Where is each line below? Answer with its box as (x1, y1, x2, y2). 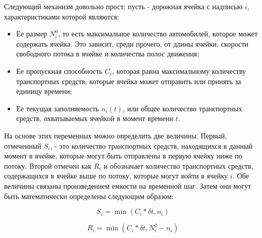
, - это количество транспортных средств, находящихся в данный (50, 140, 253, 151)
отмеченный (4, 140, 41, 151)
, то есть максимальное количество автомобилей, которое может (58, 28, 258, 39)
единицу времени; (16, 86, 72, 96)
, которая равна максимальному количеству (112, 65, 246, 76)
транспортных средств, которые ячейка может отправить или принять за (16, 75, 241, 86)
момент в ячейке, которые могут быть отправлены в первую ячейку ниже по (4, 150, 243, 161)
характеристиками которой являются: (4, 11, 119, 22)
